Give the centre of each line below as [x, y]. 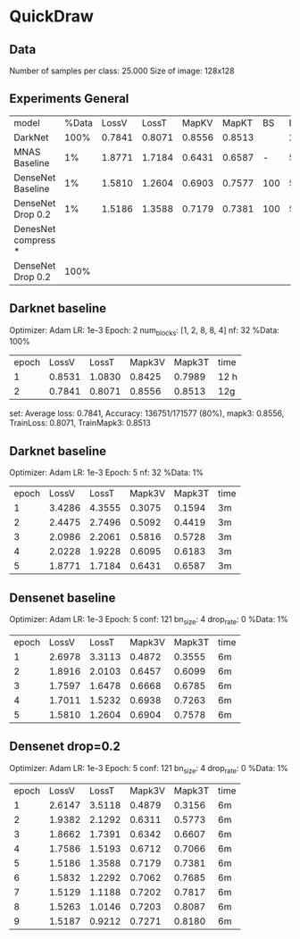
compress [35, 240]
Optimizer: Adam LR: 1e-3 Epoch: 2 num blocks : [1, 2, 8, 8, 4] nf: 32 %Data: [144, 331]
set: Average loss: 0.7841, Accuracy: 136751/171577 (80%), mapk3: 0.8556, [147, 413]
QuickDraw [51, 17]
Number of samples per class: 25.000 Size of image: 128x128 [122, 71]
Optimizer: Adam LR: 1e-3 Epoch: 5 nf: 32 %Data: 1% [106, 473]
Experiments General [69, 99]
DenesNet [35, 229]
